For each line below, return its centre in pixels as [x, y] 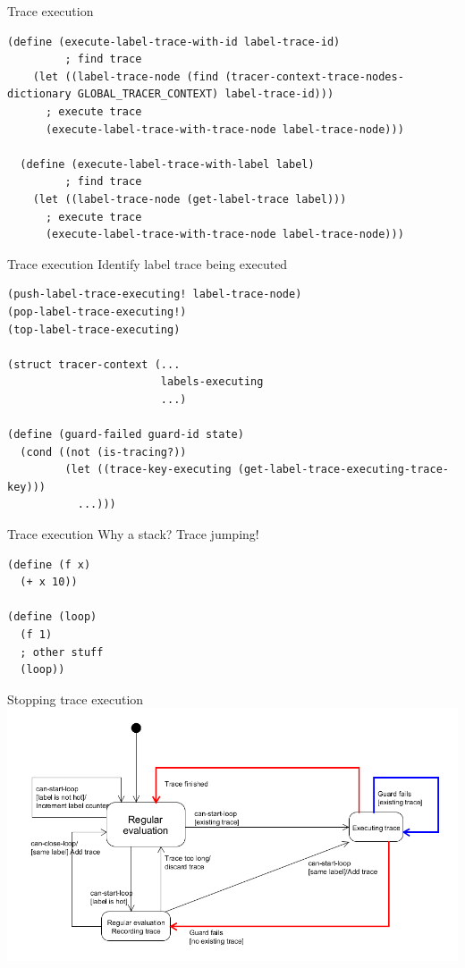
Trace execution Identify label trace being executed [148, 263]
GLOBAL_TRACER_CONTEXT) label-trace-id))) [206, 94]
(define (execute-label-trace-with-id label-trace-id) [174, 42]
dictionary [39, 94]
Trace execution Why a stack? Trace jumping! [133, 534]
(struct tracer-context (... [94, 364]
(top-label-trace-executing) [94, 329]
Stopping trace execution [76, 699]
